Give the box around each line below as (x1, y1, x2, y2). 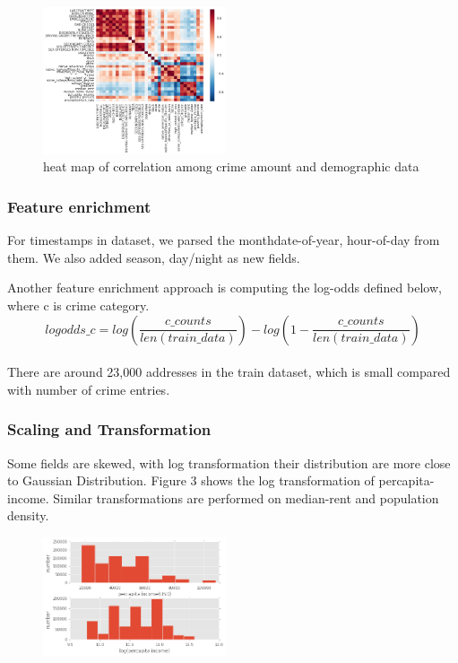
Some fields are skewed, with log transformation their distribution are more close (7, 453, 451, 472)
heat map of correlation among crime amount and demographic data (43, 157, 419, 176)
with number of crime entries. (7, 379, 170, 398)
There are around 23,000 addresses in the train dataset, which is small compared (7, 362, 451, 381)
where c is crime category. (7, 296, 150, 314)
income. (7, 488, 49, 507)
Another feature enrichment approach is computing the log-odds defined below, (7, 278, 442, 297)
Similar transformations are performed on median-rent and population (53, 488, 439, 507)
